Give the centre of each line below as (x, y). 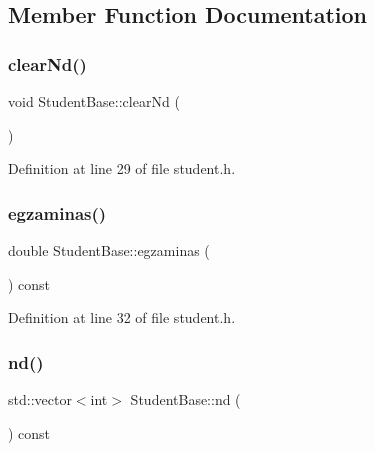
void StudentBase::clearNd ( (94, 101)
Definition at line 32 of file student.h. (122, 317)
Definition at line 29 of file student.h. (122, 168)
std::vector (40, 399)
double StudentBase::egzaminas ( (109, 250)
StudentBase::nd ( (185, 399)
